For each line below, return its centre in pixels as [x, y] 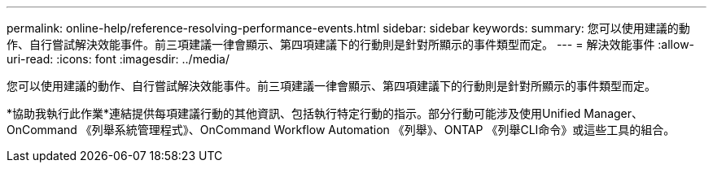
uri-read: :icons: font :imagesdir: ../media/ [118, 59]
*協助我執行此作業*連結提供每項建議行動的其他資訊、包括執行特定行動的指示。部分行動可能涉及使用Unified [294, 113]
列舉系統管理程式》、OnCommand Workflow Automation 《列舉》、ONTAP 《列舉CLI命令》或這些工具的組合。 [383, 130]
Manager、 [614, 113]
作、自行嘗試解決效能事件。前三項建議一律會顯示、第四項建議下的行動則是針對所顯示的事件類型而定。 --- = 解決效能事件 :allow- [351, 44]
